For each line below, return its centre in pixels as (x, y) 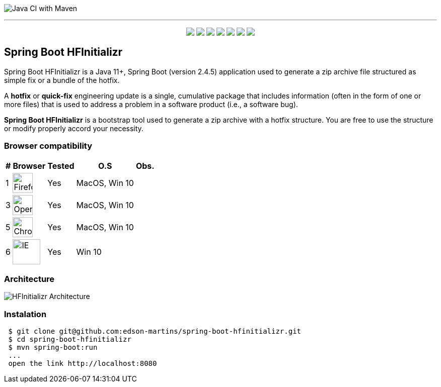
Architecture (29, 279)
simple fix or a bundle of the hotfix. (62, 80)
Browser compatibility (48, 146)
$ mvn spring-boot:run (53, 348)
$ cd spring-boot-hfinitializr (70, 340)
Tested (61, 166)
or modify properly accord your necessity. (74, 128)
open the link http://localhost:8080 (83, 364)
